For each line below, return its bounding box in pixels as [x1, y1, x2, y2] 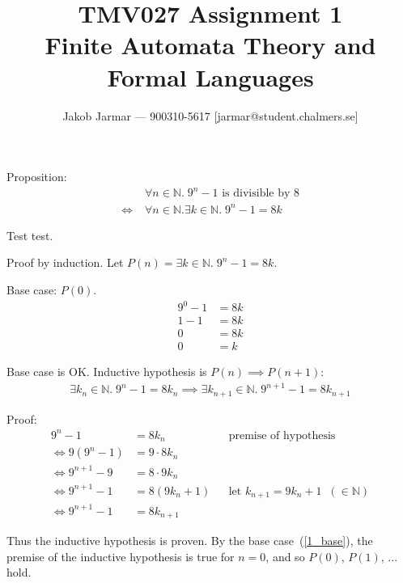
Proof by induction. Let [6, 254, 124, 271]
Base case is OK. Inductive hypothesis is [6, 363, 207, 380]
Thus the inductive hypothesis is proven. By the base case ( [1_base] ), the [6, 532, 373, 549]
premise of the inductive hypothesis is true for [6, 547, 235, 564]
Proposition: [6, 168, 67, 185]
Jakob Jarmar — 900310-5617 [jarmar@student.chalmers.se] [62, 107, 358, 124]
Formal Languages [107, 60, 314, 93]
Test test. [6, 226, 53, 243]
